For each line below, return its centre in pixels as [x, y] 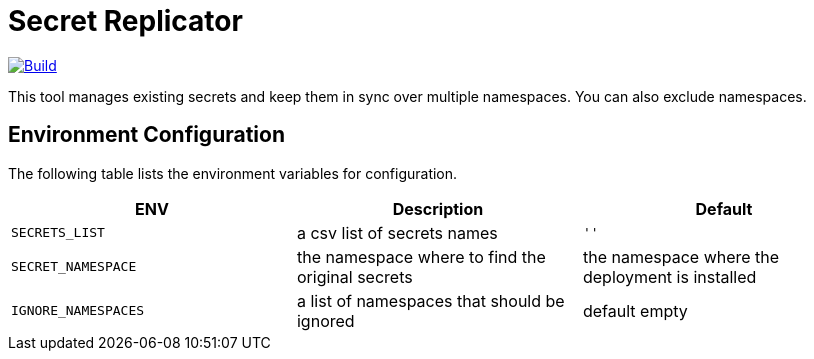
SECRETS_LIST [58, 233]
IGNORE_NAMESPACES [78, 311]
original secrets [354, 276]
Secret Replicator [125, 21]
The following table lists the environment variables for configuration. [233, 173]
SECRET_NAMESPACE [74, 267]
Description [438, 208]
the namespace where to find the [421, 256]
